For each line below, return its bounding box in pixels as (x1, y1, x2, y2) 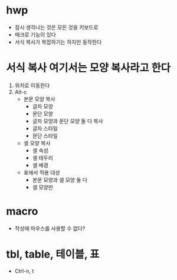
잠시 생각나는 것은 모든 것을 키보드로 (14, 24, 99, 31)
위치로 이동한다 (14, 82, 50, 89)
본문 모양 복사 (23, 95, 55, 102)
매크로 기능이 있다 (14, 31, 56, 38)
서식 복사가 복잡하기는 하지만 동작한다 (14, 38, 102, 45)
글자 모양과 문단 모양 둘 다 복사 (32, 117, 103, 124)
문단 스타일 (32, 132, 58, 139)
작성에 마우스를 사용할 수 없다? (14, 225, 86, 232)
